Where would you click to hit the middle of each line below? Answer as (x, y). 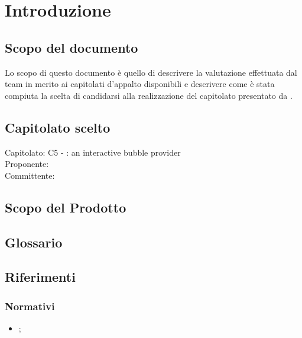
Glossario (34, 242)
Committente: (30, 175)
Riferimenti (40, 277)
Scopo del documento (72, 47)
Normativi (30, 306)
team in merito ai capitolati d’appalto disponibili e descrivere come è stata (140, 84)
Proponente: (27, 164)
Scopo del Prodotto (66, 207)
